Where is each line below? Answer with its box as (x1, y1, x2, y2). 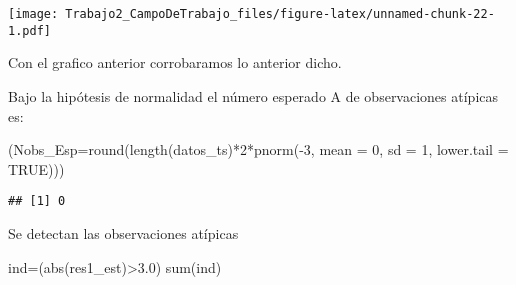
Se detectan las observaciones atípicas (8, 222, 239, 243)
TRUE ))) (8, 158, 65, 179)
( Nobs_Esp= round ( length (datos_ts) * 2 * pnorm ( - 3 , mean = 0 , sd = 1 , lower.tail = (8, 139, 509, 160)
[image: (8, 7, 59, 21)
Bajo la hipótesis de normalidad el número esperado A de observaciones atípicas (8, 85, 499, 106)
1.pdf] (8, 23, 51, 38)
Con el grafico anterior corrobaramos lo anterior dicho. (8, 52, 342, 73)
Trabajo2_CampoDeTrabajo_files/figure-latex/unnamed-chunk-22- (65, 7, 495, 21)
